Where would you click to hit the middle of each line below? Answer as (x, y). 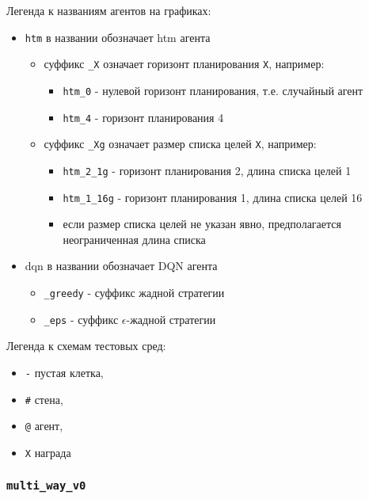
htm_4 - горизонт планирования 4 (143, 117)
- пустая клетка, (64, 372)
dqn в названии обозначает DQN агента (121, 266)
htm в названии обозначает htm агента (118, 37)
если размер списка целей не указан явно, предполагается (202, 224)
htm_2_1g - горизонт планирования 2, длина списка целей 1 (207, 170)
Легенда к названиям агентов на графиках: (109, 10)
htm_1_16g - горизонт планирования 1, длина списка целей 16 (213, 197)
